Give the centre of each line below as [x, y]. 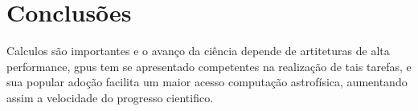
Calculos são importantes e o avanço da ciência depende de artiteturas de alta [198, 51]
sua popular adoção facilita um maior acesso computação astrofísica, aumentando [207, 82]
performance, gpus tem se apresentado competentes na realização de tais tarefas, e [209, 66]
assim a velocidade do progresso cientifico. [110, 97]
